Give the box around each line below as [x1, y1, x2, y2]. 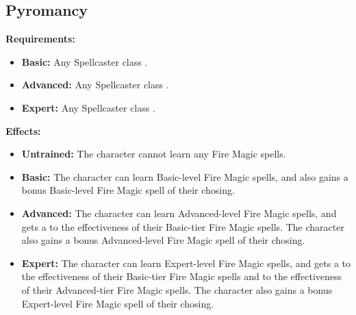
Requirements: [5, 32, 75, 46]
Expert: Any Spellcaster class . [21, 100, 155, 114]
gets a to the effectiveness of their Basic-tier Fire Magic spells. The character [21, 219, 344, 234]
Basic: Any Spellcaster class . [21, 54, 148, 68]
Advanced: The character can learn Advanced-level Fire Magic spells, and [21, 205, 337, 220]
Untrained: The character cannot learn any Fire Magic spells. [21, 147, 286, 161]
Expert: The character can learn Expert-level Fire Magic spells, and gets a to [21, 255, 351, 270]
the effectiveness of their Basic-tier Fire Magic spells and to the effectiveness [21, 269, 342, 283]
